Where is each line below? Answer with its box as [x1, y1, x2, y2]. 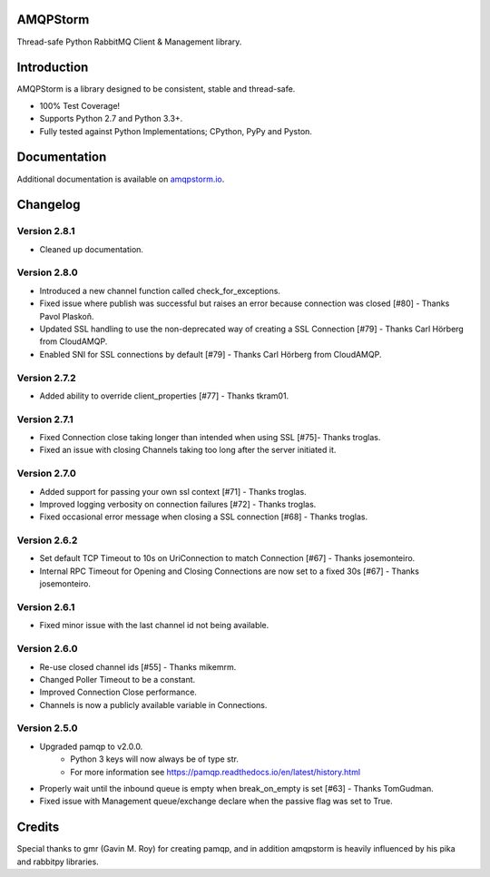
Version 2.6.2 [16, 534, 78, 547]
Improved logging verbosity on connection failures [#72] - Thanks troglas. [39, 498, 317, 509]
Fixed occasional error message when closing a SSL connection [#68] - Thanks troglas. [39, 511, 367, 522]
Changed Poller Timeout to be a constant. [39, 674, 196, 685]
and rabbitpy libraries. [16, 856, 99, 867]
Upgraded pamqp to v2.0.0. [39, 741, 143, 752]
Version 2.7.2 [16, 371, 76, 384]
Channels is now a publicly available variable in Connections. [39, 699, 268, 710]
